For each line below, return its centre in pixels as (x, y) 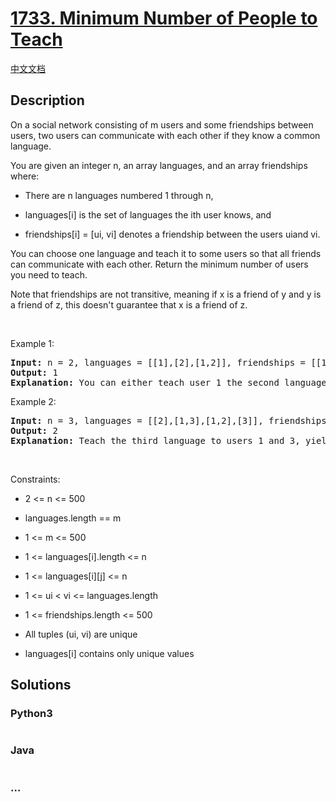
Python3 (31, 714)
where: (25, 176)
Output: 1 (34, 372)
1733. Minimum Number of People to (164, 18)
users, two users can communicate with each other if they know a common (165, 135)
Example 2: (33, 401)
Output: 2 (34, 430)
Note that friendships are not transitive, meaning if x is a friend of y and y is (166, 294)
